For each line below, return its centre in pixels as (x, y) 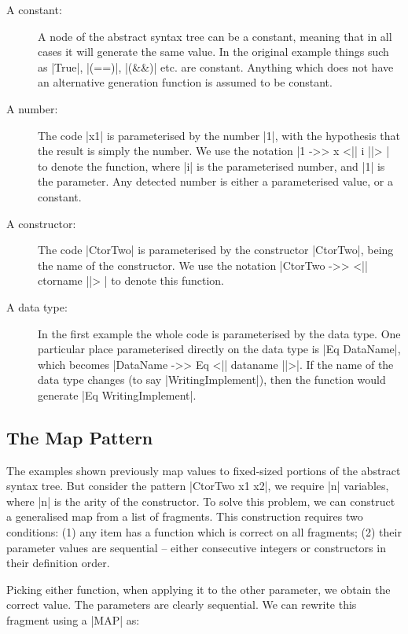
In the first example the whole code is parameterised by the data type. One (219, 333)
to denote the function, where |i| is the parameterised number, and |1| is (211, 166)
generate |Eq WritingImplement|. (117, 394)
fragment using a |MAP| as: (73, 620)
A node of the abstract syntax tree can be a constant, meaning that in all (215, 36)
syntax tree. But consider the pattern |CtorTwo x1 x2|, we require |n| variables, (198, 486)
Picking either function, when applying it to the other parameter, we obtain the (198, 589)
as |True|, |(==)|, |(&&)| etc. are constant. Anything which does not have (216, 66)
